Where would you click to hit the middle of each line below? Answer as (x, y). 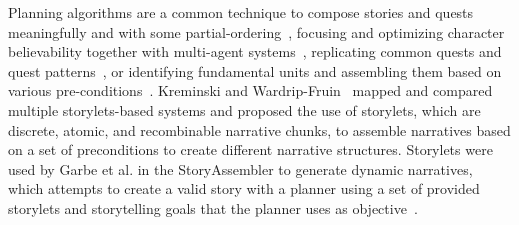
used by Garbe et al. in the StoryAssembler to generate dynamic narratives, (240, 168)
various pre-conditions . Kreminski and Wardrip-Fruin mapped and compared (250, 90)
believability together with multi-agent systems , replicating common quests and (255, 51)
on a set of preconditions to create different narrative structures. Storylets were (250, 149)
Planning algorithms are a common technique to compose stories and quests (241, 12)
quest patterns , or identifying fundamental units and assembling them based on (255, 70)
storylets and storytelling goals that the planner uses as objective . (213, 207)
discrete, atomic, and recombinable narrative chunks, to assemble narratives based (259, 129)
